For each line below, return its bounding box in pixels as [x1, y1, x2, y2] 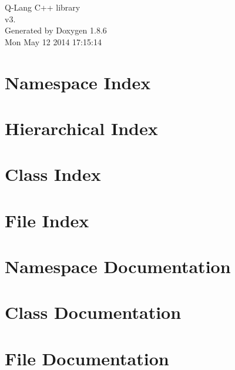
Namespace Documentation [5, 254, 231, 278]
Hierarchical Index [5, 116, 158, 140]
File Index [5, 208, 89, 232]
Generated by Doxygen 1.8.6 [5, 24, 107, 36]
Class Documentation [5, 300, 182, 324]
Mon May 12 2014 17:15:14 [5, 35, 102, 48]
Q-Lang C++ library [5, 1, 80, 13]
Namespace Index [5, 70, 151, 94]
